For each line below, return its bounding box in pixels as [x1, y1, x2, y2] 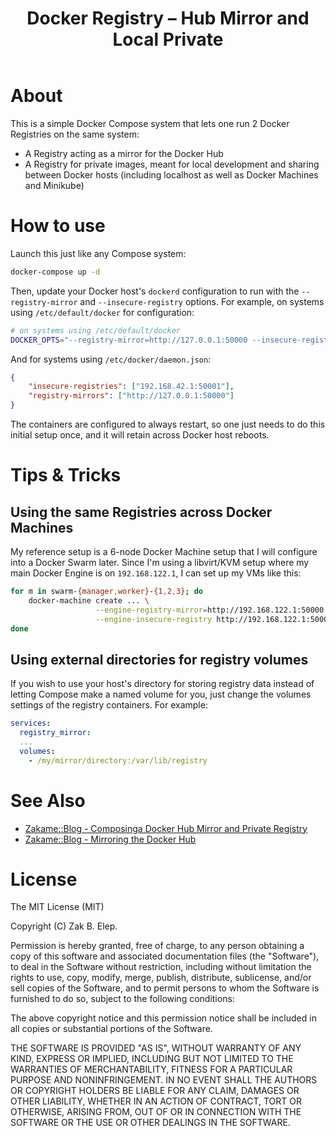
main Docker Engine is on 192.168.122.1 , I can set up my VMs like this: [10, 567, 302, 579]
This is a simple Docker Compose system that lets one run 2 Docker [10, 117, 290, 129]
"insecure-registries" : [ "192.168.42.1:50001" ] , [28, 382, 235, 392]
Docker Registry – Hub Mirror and [26, 7, 310, 30]
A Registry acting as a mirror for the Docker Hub [24, 147, 224, 159]
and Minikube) [24, 179, 85, 191]
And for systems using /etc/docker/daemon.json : [10, 353, 212, 365]
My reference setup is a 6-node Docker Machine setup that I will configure [10, 546, 318, 557]
